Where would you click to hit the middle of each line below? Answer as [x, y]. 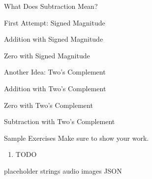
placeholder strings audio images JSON [63, 170]
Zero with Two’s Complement [48, 105]
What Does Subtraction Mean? [51, 6]
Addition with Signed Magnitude [54, 39]
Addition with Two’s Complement [55, 88]
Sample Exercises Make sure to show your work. [76, 138]
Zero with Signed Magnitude [47, 55]
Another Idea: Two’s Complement [55, 72]
